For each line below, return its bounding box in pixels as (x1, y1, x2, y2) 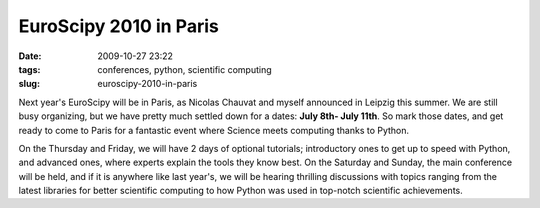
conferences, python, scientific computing (97, 63, 272, 75)
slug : (18, 78, 40, 90)
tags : (18, 63, 41, 75)
